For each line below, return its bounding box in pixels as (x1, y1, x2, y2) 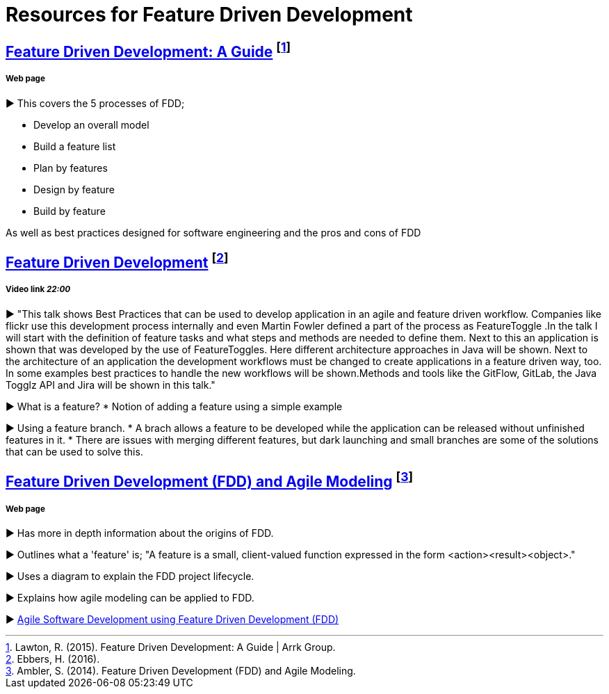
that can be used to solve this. (6, 445, 143, 458)
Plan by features (33, 161, 108, 174)
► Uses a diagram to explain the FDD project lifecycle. (6, 570, 254, 582)
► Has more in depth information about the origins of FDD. (6, 526, 274, 539)
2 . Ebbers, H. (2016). (6, 652, 100, 665)
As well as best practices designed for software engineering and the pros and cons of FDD (6, 226, 421, 239)
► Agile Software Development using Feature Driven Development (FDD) (6, 613, 339, 625)
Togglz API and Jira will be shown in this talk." (6, 378, 216, 391)
